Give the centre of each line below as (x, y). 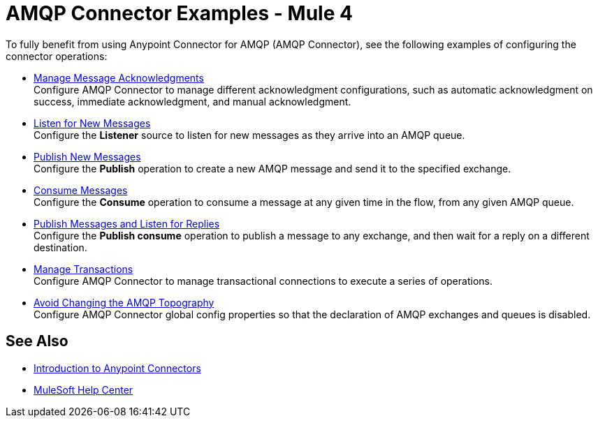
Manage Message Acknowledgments (119, 77)
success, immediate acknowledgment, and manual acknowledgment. (192, 101)
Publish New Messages (87, 156)
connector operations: (57, 56)
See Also (37, 341)
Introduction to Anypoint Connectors (117, 368)
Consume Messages (81, 190)
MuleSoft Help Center (83, 389)
